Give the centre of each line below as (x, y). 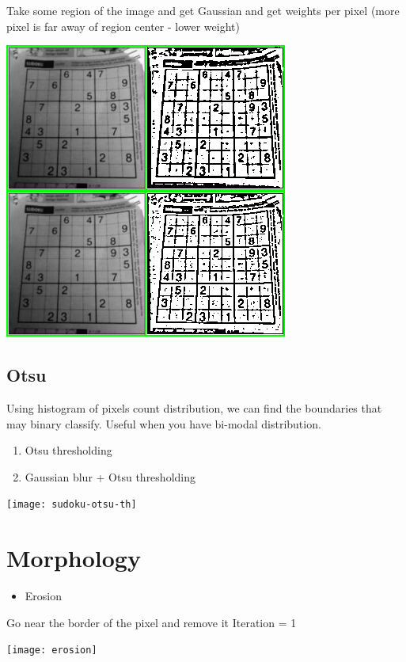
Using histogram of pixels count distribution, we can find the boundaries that (194, 407)
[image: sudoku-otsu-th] (72, 505)
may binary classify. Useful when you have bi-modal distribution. (164, 423)
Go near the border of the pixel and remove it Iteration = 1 (152, 622)
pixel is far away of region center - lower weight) (123, 26)
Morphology (74, 558)
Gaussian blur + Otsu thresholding (110, 476)
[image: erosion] (52, 651)
